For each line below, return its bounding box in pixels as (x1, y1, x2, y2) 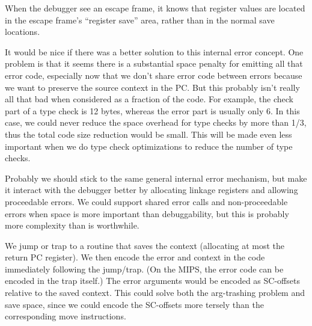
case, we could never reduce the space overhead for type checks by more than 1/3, (5, 116, 307, 129)
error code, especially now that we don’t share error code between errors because (5, 69, 302, 81)
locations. (5, 25, 40, 38)
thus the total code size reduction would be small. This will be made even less (5, 128, 292, 140)
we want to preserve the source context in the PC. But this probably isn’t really (5, 81, 300, 93)
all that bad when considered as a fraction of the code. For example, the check (5, 93, 293, 105)
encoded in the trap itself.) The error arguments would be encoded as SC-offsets (5, 274, 300, 287)
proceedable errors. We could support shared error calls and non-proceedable (5, 195, 288, 208)
